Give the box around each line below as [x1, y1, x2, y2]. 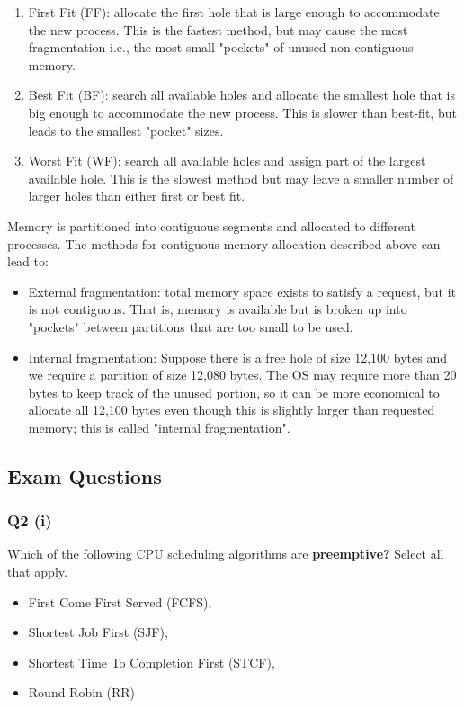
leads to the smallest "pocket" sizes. [28, 121, 224, 139]
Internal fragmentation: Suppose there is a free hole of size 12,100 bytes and [28, 347, 447, 366]
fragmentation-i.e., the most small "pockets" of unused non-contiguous [28, 38, 414, 57]
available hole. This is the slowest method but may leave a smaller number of [28, 168, 454, 187]
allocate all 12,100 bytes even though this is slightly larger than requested [28, 400, 435, 419]
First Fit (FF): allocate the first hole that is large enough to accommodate [28, 3, 440, 21]
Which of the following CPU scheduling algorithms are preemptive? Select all [7, 544, 444, 563]
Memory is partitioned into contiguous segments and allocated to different [7, 216, 415, 235]
